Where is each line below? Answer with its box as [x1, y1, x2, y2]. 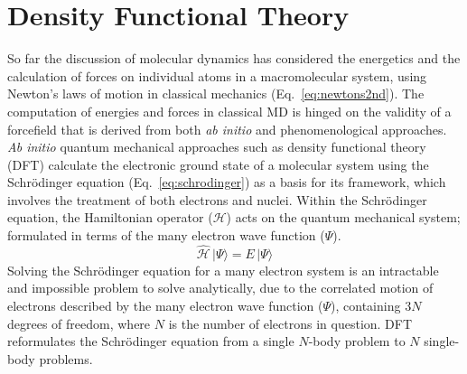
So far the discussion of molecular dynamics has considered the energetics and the [7, 49, 461, 68]
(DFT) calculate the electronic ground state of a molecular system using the [7, 154, 429, 173]
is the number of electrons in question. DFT [168, 313, 413, 332]
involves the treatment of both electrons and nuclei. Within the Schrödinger [7, 190, 427, 209]
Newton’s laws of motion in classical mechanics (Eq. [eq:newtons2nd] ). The [7, 84, 425, 103]
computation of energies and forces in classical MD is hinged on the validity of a [7, 101, 452, 120]
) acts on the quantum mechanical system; [226, 208, 461, 227]
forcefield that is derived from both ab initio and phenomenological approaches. [7, 119, 447, 138]
